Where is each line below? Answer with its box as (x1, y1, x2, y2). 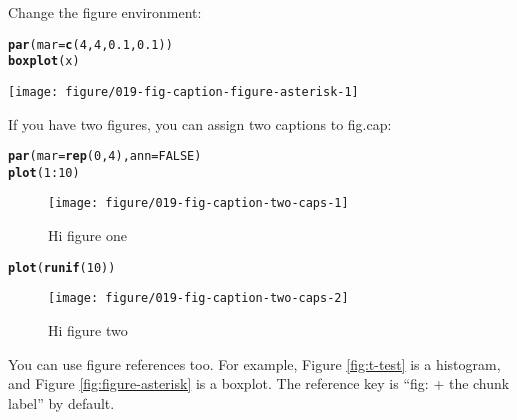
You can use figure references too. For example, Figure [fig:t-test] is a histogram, (8, 353, 501, 374)
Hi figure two (48, 320, 128, 341)
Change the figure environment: (8, 2, 202, 22)
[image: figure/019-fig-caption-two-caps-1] (48, 196, 349, 211)
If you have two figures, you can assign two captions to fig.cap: (8, 113, 392, 134)
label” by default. (8, 392, 115, 413)
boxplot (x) (8, 54, 80, 69)
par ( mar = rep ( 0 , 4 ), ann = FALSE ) (8, 149, 202, 164)
